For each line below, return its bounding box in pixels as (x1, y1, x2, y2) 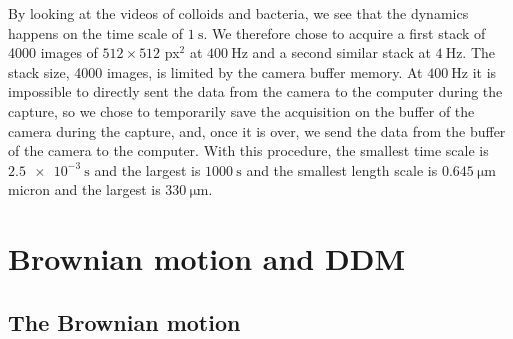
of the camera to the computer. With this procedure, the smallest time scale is (8, 140, 489, 161)
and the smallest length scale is (246, 159, 438, 180)
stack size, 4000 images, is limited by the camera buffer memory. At (8, 61, 423, 82)
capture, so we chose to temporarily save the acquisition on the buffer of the (8, 100, 475, 121)
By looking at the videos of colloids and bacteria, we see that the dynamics (8, 3, 469, 23)
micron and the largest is (8, 179, 161, 200)
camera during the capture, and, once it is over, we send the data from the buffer (8, 120, 506, 141)
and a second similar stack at (252, 42, 431, 63)
